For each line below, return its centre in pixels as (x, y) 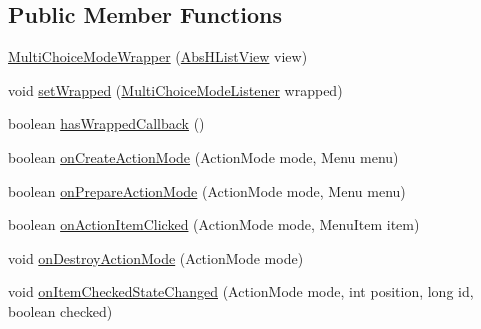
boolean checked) (60, 310)
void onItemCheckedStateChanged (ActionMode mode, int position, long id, (241, 291)
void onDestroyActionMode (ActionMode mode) (156, 257)
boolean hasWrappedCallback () (106, 123)
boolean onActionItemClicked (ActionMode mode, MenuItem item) (214, 224)
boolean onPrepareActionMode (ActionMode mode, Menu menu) (207, 190)
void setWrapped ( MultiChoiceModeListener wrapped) (175, 89)
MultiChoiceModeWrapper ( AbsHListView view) (158, 56)
